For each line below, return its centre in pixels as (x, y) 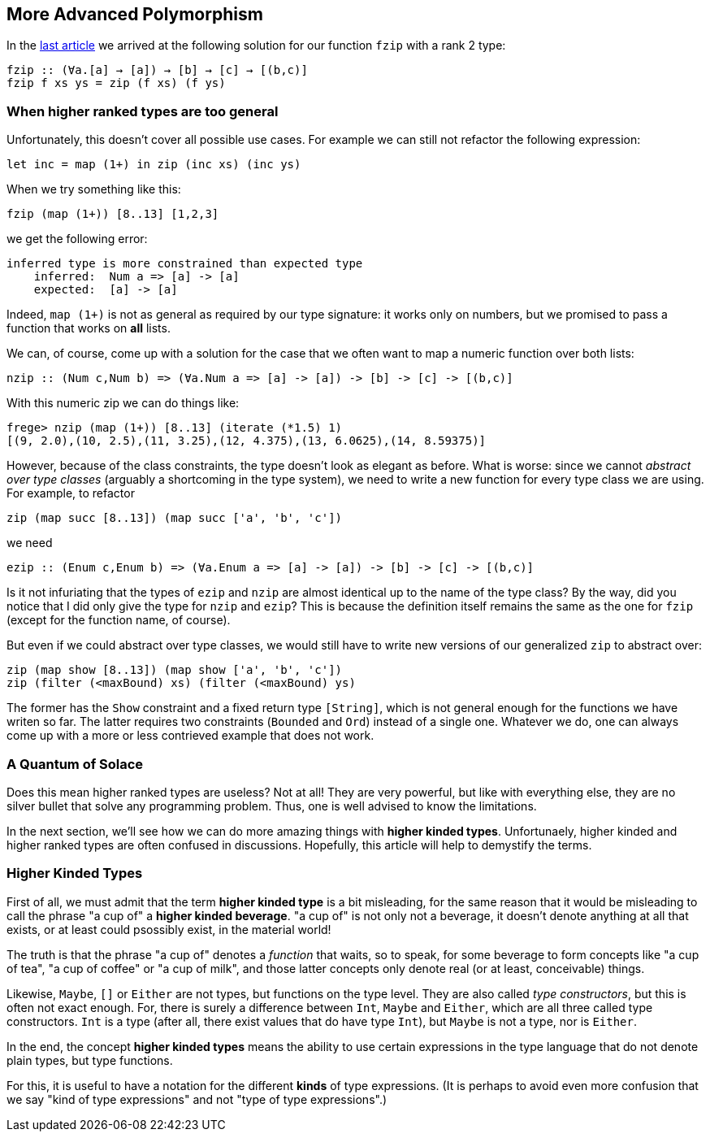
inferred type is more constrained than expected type (185, 264)
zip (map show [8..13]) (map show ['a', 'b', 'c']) (175, 670)
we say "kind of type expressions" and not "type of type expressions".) (197, 1099)
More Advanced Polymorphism (135, 14)
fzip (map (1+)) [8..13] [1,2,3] (113, 214)
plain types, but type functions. (90, 1060)
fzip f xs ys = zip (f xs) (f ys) (116, 83)
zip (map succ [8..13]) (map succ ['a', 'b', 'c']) (175, 518)
